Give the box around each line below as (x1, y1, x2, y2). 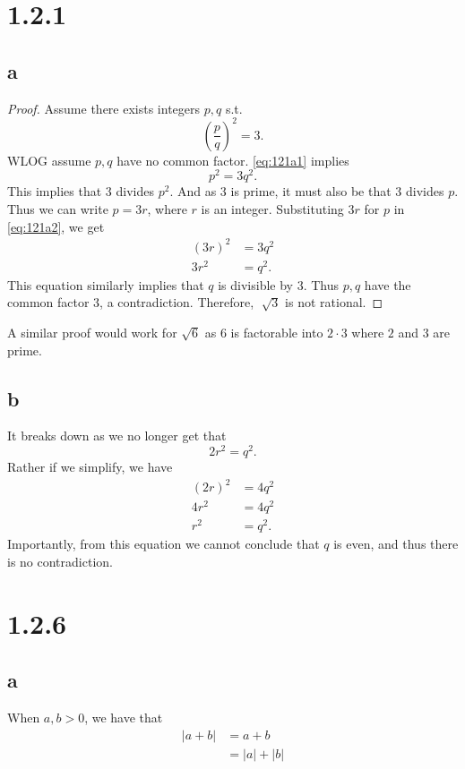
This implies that (7, 182, 102, 201)
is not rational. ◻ (285, 293, 383, 312)
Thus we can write (7, 199, 108, 218)
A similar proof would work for (7, 322, 177, 341)
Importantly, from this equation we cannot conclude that (7, 534, 320, 553)
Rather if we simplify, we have (7, 457, 173, 476)
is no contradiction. (7, 551, 113, 570)
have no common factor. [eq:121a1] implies (116, 150, 349, 169)
